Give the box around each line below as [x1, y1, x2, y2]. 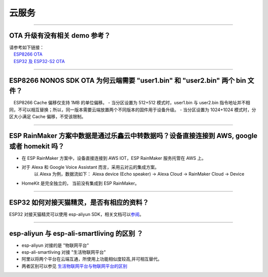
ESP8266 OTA [13, 51, 43, 57]
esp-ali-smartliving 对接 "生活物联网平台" [21, 249, 106, 255]
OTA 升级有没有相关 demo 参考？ [9, 31, 111, 40]
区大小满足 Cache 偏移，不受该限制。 [9, 114, 86, 120]
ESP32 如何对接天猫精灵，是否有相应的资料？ [9, 198, 149, 207]
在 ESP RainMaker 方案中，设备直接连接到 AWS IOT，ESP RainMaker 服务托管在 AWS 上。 [21, 155, 206, 161]
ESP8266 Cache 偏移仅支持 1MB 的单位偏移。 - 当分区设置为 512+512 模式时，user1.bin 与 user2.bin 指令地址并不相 [13, 100, 250, 106]
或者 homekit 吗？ [9, 142, 65, 150]
